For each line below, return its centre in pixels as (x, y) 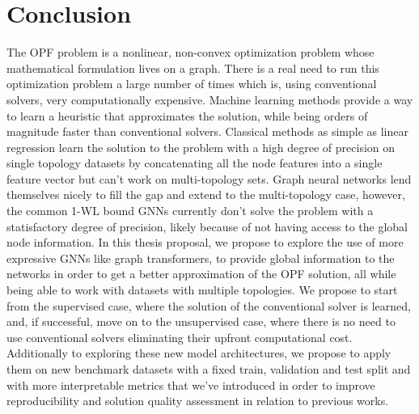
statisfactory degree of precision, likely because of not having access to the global (207, 226)
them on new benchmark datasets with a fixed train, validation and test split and (209, 369)
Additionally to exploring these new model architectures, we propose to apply (199, 353)
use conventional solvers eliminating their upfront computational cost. (180, 337)
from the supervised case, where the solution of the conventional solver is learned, (209, 305)
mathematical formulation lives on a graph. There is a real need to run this (193, 68)
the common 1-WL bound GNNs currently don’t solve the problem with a (190, 211)
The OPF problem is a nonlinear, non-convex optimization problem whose (190, 52)
